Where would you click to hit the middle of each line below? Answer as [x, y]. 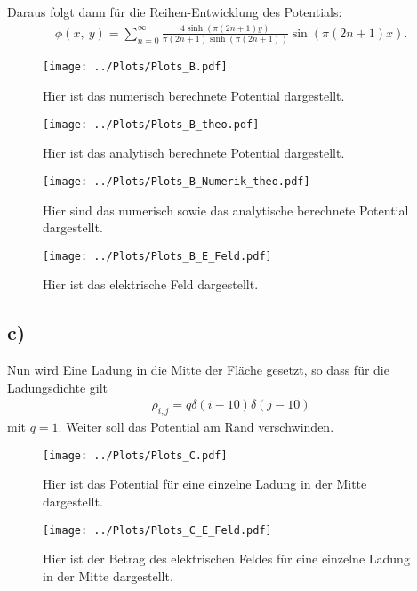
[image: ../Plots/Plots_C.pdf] [135, 455]
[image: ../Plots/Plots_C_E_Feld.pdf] [157, 530]
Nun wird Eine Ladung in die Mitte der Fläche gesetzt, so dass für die [198, 370]
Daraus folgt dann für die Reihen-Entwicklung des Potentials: [175, 12]
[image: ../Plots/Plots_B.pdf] [135, 67]
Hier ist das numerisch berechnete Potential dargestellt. [194, 96]
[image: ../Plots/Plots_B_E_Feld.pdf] [157, 256]
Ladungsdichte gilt [58, 387]
